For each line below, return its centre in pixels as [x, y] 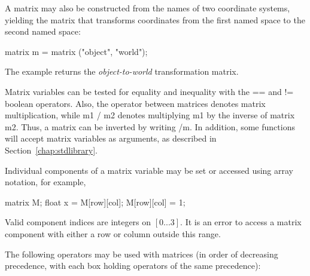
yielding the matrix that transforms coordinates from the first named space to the [155, 19]
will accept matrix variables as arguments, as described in [111, 138]
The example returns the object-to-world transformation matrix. [122, 71]
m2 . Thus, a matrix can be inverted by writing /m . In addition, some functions [150, 126]
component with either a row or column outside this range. [113, 233]
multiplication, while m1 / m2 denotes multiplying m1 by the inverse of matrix [150, 115]
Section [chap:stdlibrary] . [51, 150]
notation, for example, [45, 182]
